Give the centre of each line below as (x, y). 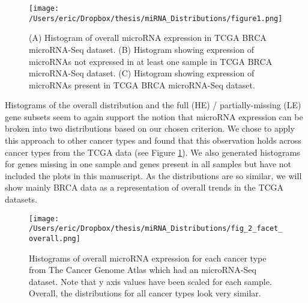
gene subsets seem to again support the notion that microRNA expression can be (154, 116)
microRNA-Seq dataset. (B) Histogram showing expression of (141, 49)
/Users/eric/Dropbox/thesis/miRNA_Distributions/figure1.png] (156, 18)
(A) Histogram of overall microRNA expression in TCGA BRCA (148, 38)
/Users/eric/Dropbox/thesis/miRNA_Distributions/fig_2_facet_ (156, 229)
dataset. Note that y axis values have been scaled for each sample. (150, 281)
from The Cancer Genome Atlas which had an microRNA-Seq (143, 270)
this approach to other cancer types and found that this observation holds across (153, 140)
